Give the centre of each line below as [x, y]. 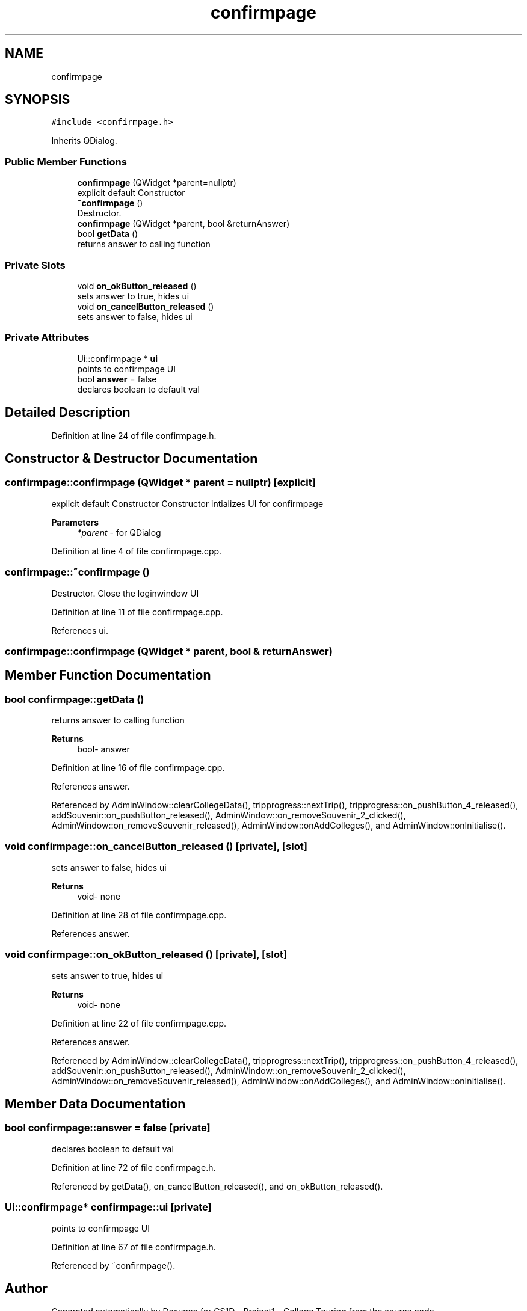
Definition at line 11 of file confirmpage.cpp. [137, 612]
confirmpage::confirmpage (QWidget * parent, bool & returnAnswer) [169, 651]
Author [26, 1288]
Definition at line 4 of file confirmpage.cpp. [137, 551]
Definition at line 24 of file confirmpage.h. [134, 435]
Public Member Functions [66, 161]
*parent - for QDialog [119, 532]
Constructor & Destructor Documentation [131, 458]
